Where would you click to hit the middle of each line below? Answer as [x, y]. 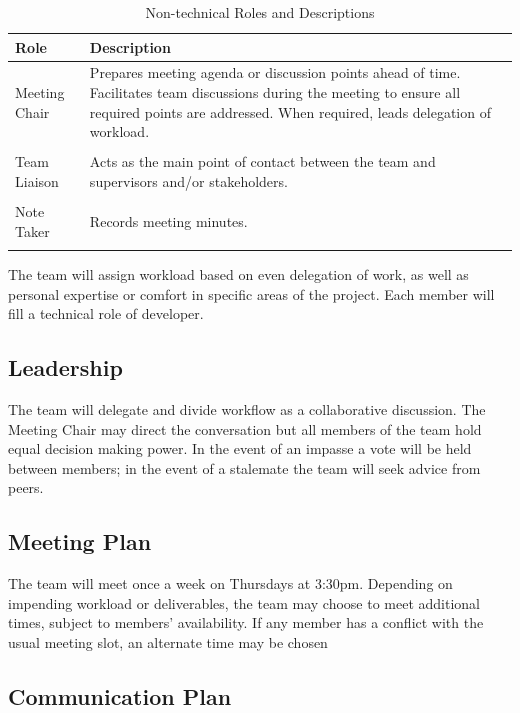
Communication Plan [120, 695]
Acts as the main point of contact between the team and [262, 161]
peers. [26, 487]
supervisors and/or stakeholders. [188, 180]
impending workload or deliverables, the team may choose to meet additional [244, 602]
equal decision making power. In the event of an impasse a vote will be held [240, 448]
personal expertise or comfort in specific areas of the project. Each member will [251, 293]
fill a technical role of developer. [106, 313]
